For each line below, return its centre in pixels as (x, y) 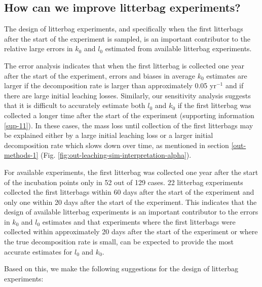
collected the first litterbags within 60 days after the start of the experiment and (129, 192)
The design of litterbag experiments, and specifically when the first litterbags (124, 29)
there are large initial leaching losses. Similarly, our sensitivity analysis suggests (127, 95)
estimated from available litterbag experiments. (178, 48)
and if (234, 85)
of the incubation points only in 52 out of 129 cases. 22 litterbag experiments (124, 182)
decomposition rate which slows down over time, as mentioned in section (117, 145)
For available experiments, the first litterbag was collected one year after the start (131, 172)
